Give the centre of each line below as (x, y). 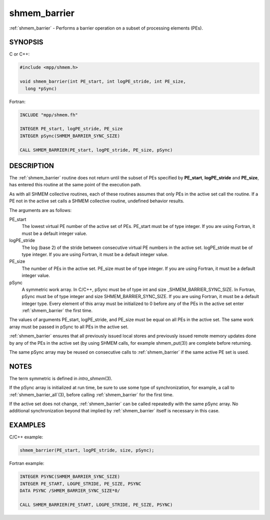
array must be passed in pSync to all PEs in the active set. (69, 327)
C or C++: (19, 54)
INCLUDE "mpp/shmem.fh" (49, 115)
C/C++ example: (26, 437)
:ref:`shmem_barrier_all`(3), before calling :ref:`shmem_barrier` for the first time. (91, 395)
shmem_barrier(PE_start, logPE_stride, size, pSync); (87, 450)
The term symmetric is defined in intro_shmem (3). (61, 378)
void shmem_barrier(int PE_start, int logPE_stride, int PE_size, (103, 82)
